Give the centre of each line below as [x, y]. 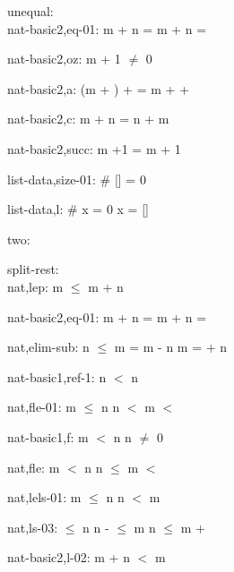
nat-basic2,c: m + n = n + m [88, 119]
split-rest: [33, 269]
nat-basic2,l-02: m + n [69, 557]
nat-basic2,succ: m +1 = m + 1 [94, 148]
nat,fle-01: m [42, 407]
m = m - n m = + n [171, 347]
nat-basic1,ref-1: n [57, 376]
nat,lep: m [35, 286]
